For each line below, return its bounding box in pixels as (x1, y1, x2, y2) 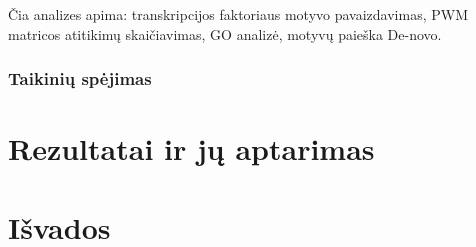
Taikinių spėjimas (8, 66, 152, 91)
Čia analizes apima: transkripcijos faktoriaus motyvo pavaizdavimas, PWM (8, 4, 468, 24)
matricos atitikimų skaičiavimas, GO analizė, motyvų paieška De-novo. (8, 23, 442, 44)
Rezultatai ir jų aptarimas (8, 128, 375, 169)
